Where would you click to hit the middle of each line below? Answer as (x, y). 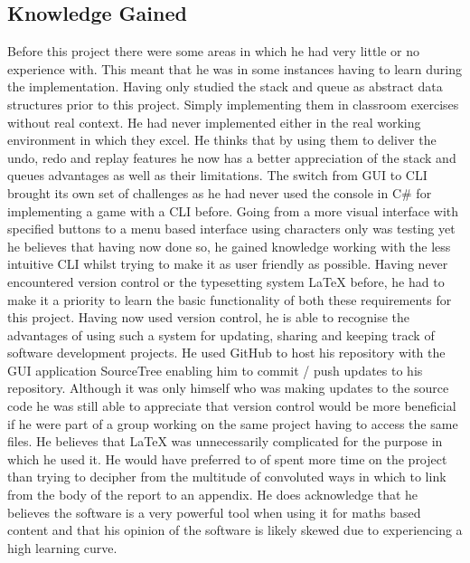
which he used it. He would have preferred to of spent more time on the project (227, 458)
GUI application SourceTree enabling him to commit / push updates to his (215, 370)
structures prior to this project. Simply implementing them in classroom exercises (233, 104)
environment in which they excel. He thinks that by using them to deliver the (222, 140)
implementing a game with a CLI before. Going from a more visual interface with (233, 210)
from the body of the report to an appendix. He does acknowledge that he (213, 495)
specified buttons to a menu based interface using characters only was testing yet (231, 229)
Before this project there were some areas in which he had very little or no (214, 51)
